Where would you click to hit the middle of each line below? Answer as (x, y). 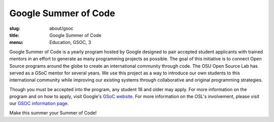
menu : (16, 43)
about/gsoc (61, 28)
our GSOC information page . (39, 103)
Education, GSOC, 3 (70, 43)
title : (14, 35)
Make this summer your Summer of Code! (53, 113)
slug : (15, 28)
